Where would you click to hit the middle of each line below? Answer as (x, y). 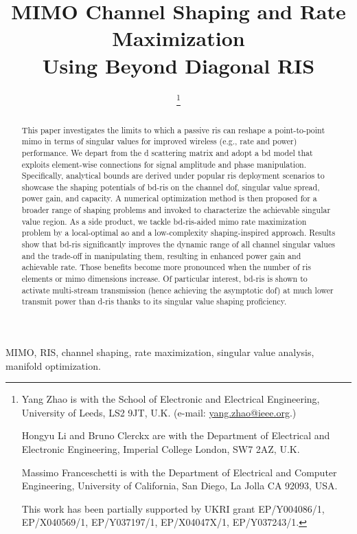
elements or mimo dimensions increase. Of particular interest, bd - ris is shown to (164, 279)
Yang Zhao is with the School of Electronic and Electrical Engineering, (171, 399)
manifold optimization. (53, 365)
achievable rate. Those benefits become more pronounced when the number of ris (166, 267)
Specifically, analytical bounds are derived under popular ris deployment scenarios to (173, 176)
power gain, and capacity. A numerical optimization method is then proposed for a (169, 198)
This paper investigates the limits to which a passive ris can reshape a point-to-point (173, 130)
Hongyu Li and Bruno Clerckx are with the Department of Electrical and (176, 435)
